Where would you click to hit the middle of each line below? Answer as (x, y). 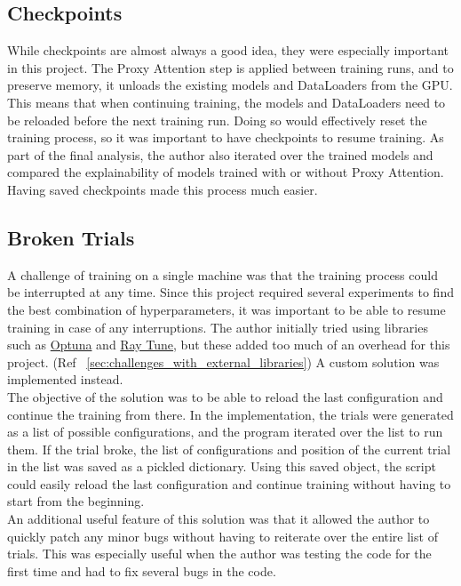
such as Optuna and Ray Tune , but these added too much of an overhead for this (229, 345)
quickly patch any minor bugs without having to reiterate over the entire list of (223, 536)
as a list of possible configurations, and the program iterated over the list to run (225, 432)
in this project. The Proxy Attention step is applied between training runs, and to (230, 67)
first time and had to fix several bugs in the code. (142, 570)
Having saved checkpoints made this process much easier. (163, 189)
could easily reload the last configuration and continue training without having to (229, 483)
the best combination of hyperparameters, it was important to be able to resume (227, 309)
